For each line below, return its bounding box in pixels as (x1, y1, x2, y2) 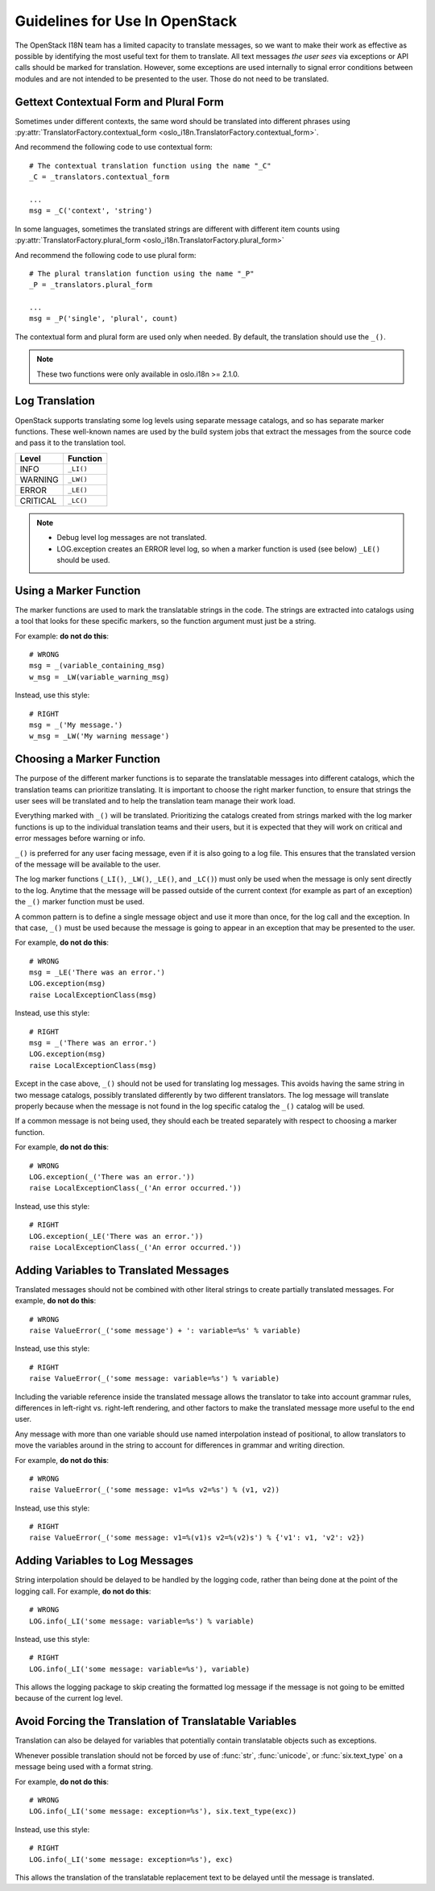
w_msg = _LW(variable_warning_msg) (29, 672, 170, 681)
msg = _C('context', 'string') (29, 206, 153, 215)
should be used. (56, 555, 110, 564)
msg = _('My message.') (29, 720, 123, 729)
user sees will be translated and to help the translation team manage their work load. (14, 796, 296, 806)
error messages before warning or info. (14, 833, 146, 843)
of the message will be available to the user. (14, 859, 161, 869)
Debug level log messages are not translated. (56, 533, 207, 542)
